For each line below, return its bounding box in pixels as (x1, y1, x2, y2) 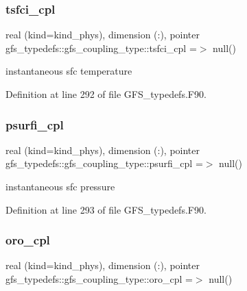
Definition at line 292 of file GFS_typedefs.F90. (5, 87, 207, 101)
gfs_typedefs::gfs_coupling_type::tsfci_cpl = (5, 40, 197, 55)
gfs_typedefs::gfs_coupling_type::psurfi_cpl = (5, 156, 203, 170)
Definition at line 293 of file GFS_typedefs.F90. (5, 202, 207, 216)
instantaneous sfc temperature (5, 64, 132, 78)
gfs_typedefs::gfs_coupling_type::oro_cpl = (5, 272, 193, 286)
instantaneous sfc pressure (5, 179, 115, 193)
